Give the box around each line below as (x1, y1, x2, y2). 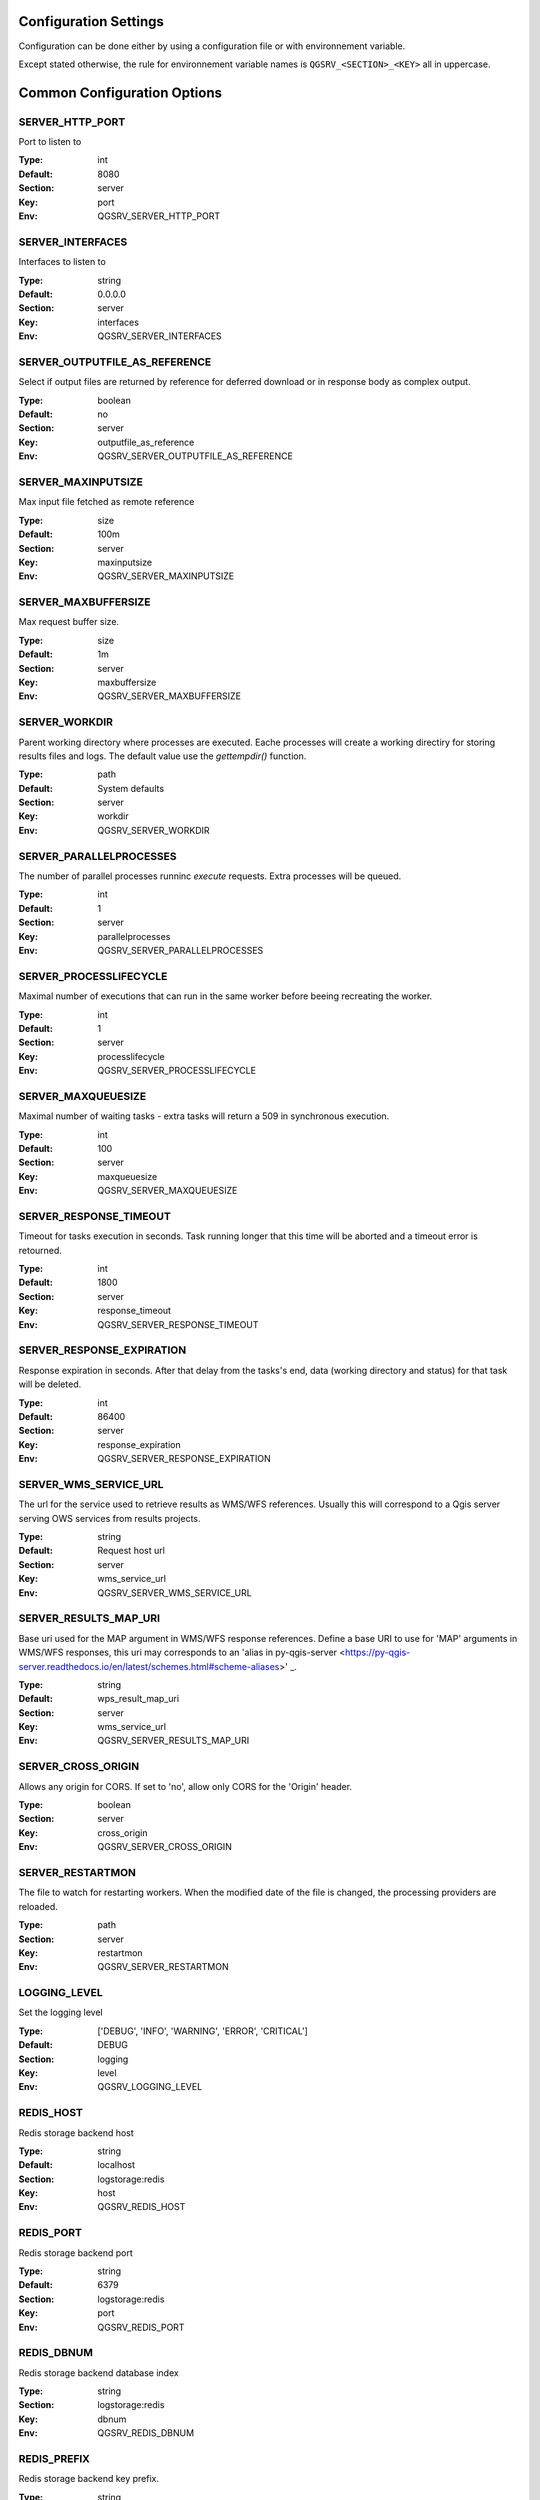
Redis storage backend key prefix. (18, 2473, 160, 2485)
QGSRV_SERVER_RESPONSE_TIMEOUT (97, 1318, 259, 1330)
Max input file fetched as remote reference (18, 496, 195, 508)
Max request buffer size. (18, 616, 120, 628)
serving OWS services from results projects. (18, 1512, 201, 1524)
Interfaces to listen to (18, 256, 107, 268)
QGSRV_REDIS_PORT (97, 2321, 185, 2333)
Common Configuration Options (18, 84, 222, 101)
